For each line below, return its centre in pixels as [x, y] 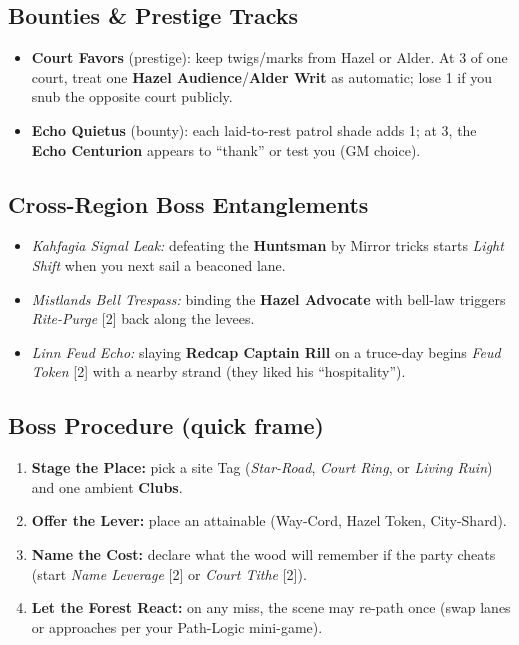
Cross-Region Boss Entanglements [188, 203]
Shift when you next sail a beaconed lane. [158, 264]
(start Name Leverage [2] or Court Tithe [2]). [169, 573]
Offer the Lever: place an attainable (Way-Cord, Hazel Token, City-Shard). [269, 520]
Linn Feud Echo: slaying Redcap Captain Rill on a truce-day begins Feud [266, 351]
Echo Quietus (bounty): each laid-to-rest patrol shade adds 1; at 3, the [254, 129]
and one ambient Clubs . [107, 486]
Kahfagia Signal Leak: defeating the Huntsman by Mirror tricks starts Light [267, 245]
